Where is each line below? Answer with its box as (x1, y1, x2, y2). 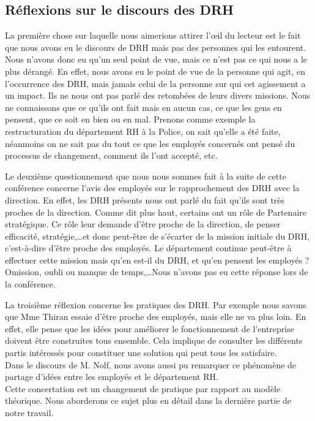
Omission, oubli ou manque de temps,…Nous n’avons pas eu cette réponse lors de (5, 265, 308, 278)
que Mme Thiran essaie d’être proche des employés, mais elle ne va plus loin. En (5, 310, 306, 323)
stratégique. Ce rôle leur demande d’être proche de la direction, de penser (5, 218, 281, 230)
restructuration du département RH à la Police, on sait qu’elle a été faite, (5, 124, 281, 137)
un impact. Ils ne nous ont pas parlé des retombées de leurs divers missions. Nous (5, 89, 311, 102)
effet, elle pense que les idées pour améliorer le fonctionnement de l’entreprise (5, 322, 294, 335)
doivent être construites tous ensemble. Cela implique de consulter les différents (5, 334, 303, 347)
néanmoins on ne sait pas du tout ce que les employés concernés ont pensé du (5, 137, 295, 150)
